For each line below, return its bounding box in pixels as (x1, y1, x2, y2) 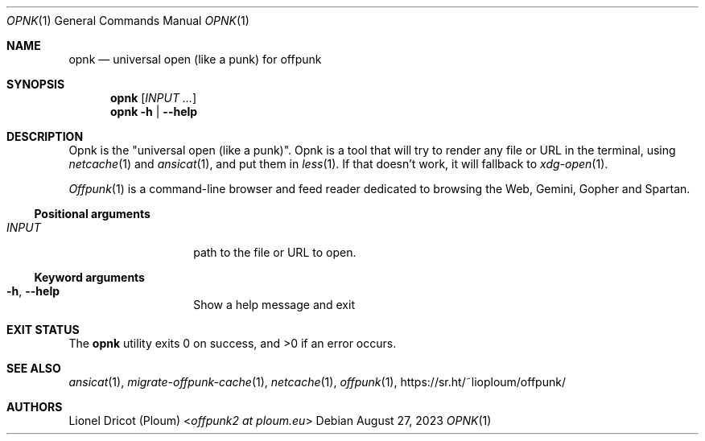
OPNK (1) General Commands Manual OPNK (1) (6, 14, 249, 27)
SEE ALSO (6, 361, 61, 375)
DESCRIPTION (6, 130, 84, 143)
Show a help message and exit (193, 298, 355, 311)
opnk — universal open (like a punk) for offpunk (68, 52, 322, 66)
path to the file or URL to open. (193, 245, 357, 259)
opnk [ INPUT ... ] (110, 91, 197, 105)
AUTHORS (6, 400, 63, 414)
